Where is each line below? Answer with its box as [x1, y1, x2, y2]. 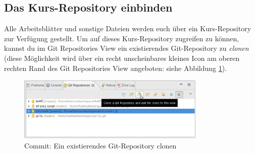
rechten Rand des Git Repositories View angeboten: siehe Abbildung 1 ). [4, 62, 227, 73]
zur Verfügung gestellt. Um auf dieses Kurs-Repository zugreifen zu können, [4, 33, 239, 43]
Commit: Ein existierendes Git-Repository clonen [24, 140, 177, 151]
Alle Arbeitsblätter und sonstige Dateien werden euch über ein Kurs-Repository [4, 23, 251, 34]
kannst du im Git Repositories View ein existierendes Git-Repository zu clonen [4, 43, 249, 53]
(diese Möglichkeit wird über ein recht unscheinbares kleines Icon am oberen [4, 52, 240, 63]
